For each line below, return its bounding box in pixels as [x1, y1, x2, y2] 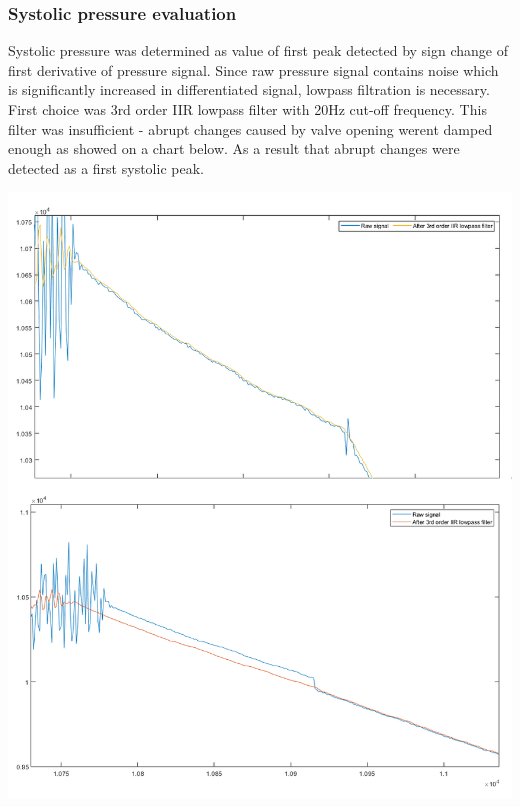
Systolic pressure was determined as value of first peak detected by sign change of [8, 40, 508, 61]
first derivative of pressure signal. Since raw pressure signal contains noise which [8, 59, 499, 80]
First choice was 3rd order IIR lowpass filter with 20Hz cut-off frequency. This [8, 99, 487, 119]
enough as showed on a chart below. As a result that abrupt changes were [8, 138, 460, 159]
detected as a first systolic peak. [8, 157, 204, 178]
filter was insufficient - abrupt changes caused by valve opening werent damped [8, 118, 493, 139]
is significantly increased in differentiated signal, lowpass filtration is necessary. [8, 79, 490, 100]
